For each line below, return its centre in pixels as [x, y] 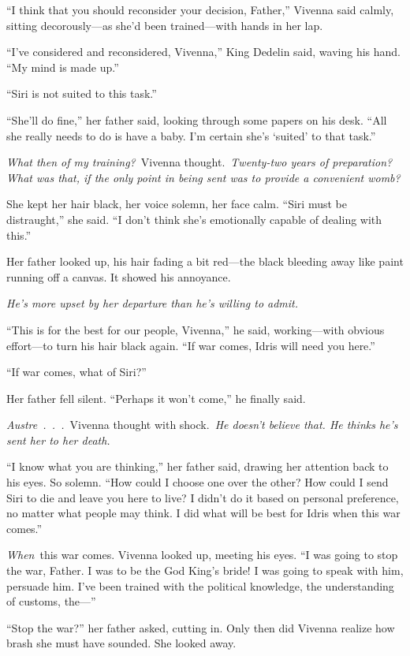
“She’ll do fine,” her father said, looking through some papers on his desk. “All [197, 119]
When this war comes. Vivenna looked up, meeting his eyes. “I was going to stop [202, 555]
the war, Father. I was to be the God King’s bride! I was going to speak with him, [205, 570]
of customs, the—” [51, 601]
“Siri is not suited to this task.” [82, 93]
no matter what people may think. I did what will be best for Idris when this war [203, 513]
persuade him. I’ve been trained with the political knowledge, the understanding [200, 585]
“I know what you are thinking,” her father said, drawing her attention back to [198, 466]
